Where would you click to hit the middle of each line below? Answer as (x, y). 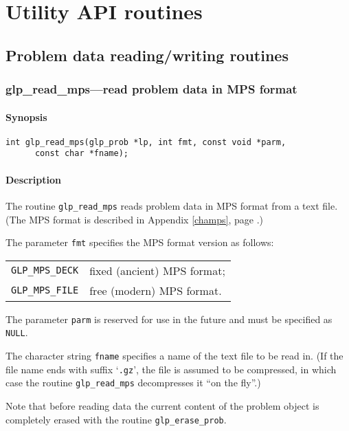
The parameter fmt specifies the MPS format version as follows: (140, 242)
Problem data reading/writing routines (147, 55)
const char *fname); (81, 154)
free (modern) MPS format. (156, 290)
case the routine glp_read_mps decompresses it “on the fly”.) (133, 383)
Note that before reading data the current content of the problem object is (162, 406)
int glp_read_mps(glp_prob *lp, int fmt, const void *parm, (146, 142)
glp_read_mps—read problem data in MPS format (151, 89)
